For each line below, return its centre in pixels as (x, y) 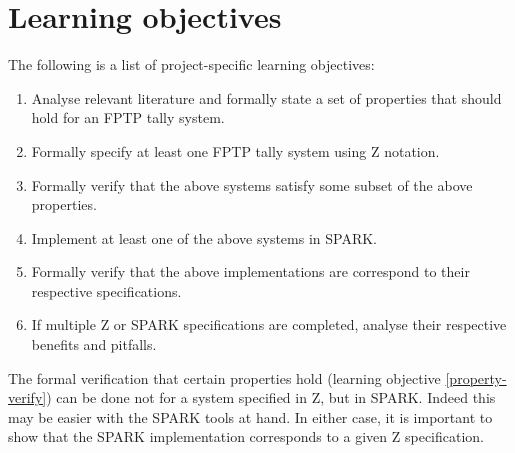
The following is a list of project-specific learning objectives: (191, 64)
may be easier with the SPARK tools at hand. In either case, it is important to (250, 416)
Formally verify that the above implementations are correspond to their (250, 271)
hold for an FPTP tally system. (128, 117)
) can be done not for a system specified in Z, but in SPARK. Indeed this (271, 397)
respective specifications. (106, 290)
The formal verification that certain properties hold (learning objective (224, 377)
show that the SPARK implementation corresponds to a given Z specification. (246, 436)
